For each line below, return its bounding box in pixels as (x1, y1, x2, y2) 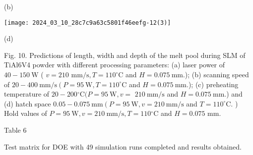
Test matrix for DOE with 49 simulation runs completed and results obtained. (4, 141, 242, 152)
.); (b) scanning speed (183, 69, 249, 80)
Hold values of (4, 108, 47, 118)
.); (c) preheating (187, 79, 239, 89)
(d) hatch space (4, 98, 51, 108)
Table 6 (4, 125, 27, 135)
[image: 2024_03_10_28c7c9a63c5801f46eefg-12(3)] (4, 19, 171, 26)
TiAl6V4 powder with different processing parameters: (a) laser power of (4, 59, 225, 70)
